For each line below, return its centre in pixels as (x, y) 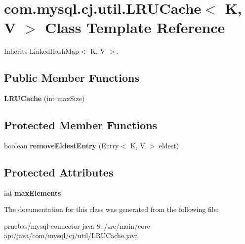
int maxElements (33, 192)
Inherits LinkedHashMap (41, 51)
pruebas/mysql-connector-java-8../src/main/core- (78, 226)
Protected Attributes (59, 172)
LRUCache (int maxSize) (44, 98)
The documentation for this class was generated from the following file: (111, 209)
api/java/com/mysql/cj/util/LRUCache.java (71, 235)
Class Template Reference (135, 27)
